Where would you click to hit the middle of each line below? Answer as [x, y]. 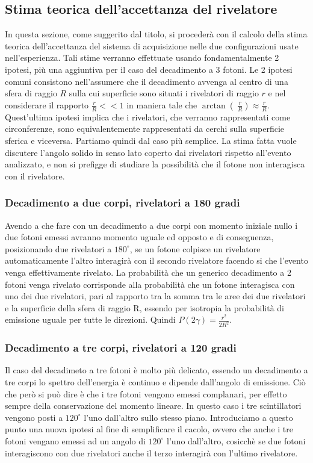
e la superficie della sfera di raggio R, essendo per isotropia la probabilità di [145, 307]
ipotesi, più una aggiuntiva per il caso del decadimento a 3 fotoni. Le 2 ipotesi [149, 69]
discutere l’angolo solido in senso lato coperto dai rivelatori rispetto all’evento [148, 152]
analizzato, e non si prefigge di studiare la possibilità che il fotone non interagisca [155, 164]
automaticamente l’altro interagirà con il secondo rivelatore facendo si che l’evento [156, 260]
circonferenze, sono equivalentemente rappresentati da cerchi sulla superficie [145, 129]
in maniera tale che [162, 104]
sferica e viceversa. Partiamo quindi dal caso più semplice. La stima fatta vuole [151, 140]
